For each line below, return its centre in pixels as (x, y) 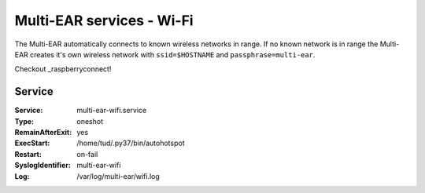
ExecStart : (32, 143)
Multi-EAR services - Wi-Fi (104, 20)
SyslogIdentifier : (42, 166)
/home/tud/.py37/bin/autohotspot (131, 143)
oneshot (90, 121)
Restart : (28, 154)
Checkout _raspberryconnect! (63, 69)
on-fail (87, 154)
